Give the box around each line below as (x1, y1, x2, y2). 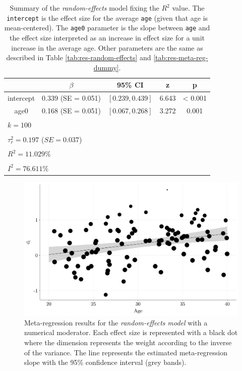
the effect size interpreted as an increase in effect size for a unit (10, 32, 205, 43)
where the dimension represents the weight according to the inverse (24, 337, 232, 347)
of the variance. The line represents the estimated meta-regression (24, 347, 228, 357)
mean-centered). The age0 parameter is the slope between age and (4, 22, 210, 33)
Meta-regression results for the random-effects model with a (24, 317, 208, 327)
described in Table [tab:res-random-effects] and (6, 52, 151, 63)
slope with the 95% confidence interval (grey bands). (24, 357, 187, 367)
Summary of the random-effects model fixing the (10, 3, 159, 13)
